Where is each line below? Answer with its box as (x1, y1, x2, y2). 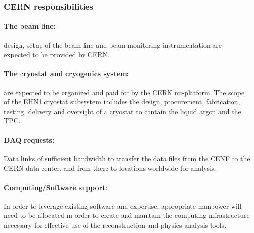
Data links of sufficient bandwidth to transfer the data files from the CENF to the (4, 153, 250, 163)
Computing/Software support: (4, 182, 107, 192)
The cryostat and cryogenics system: (4, 68, 129, 78)
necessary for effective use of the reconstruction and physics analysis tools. (4, 219, 227, 230)
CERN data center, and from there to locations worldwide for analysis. (4, 163, 216, 173)
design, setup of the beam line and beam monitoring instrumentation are (4, 39, 222, 50)
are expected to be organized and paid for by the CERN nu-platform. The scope (4, 87, 245, 97)
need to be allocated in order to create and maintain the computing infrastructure (4, 210, 250, 220)
